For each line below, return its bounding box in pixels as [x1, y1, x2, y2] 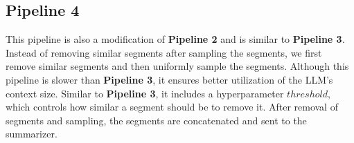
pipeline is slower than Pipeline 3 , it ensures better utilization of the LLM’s [6, 72, 333, 86]
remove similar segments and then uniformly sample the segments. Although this [6, 59, 349, 73]
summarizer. [6, 126, 57, 141]
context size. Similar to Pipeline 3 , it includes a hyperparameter [6, 86, 284, 100]
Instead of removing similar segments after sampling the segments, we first [6, 45, 322, 59]
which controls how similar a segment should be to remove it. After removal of [6, 99, 338, 114]
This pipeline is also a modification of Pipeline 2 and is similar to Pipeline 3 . [6, 32, 345, 46]
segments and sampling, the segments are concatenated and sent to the [6, 113, 307, 127]
